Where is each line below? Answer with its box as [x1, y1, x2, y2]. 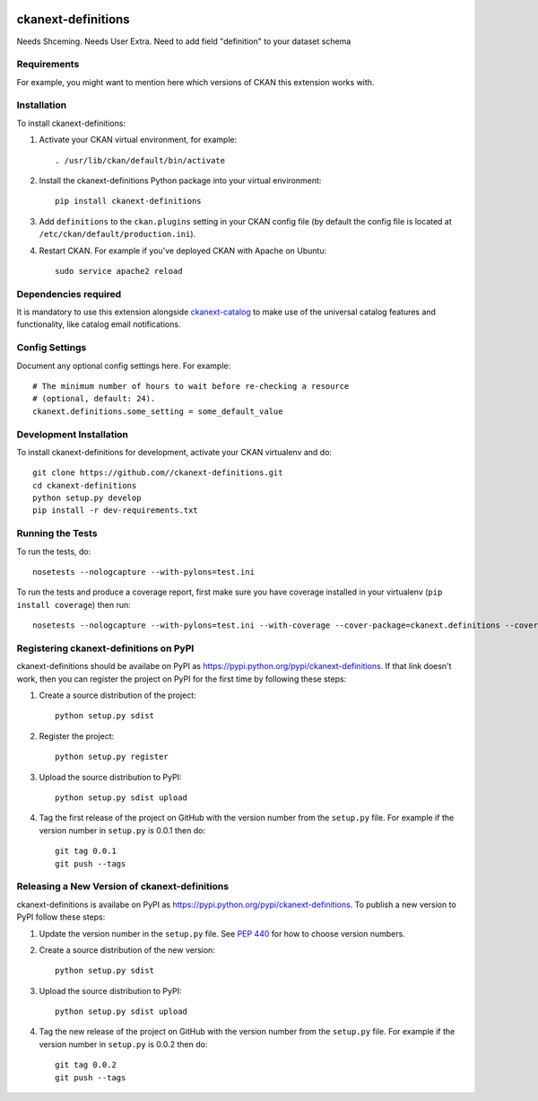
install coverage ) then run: [16, 599, 131, 610]
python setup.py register [55, 752, 169, 762]
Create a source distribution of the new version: [39, 944, 215, 956]
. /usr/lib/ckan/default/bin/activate [55, 155, 226, 165]
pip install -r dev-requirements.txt [32, 506, 199, 515]
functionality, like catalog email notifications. [16, 319, 181, 330]
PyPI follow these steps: [16, 912, 106, 922]
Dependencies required [16, 287, 122, 300]
